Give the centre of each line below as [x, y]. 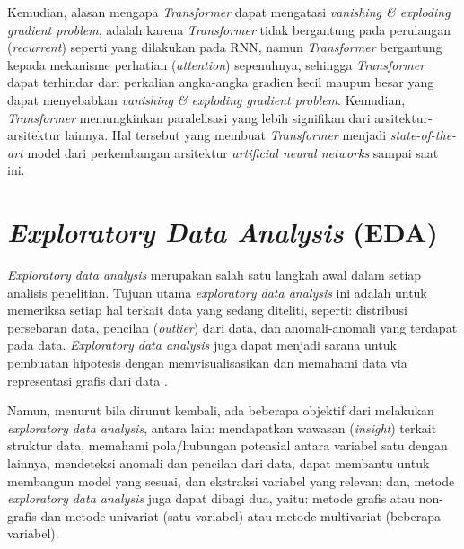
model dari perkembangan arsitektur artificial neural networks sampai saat [233, 152]
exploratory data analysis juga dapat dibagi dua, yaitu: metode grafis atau [211, 498]
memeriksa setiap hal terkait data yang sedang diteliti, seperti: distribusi [207, 310]
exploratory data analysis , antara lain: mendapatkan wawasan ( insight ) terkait [222, 427]
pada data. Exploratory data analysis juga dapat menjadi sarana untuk [202, 345]
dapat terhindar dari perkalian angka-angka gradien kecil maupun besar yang [221, 82]
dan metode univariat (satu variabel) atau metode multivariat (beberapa [241, 515]
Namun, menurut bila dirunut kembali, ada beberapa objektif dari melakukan [221, 410]
